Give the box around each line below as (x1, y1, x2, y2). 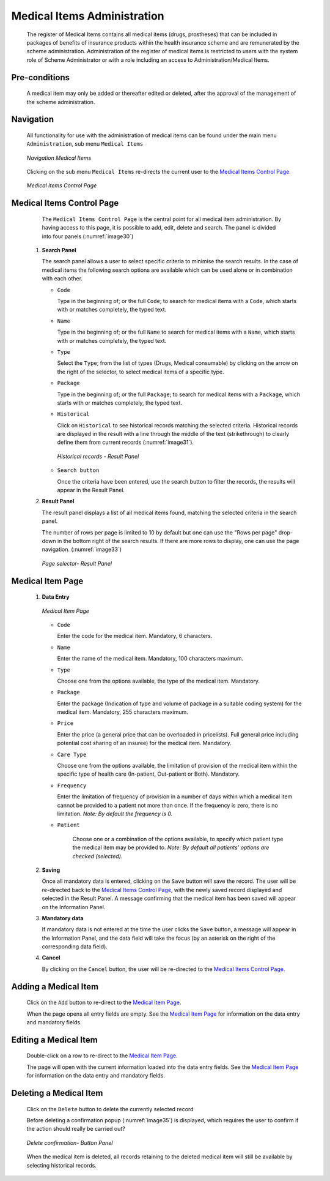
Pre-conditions (11, 72, 70, 83)
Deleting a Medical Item (11, 1088, 103, 1098)
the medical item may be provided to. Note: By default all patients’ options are (72, 844, 269, 851)
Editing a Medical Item (11, 1035, 98, 1045)
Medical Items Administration (11, 9, 164, 23)
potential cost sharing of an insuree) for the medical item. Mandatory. (57, 740, 232, 747)
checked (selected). (72, 852, 123, 860)
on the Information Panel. (42, 903, 106, 910)
